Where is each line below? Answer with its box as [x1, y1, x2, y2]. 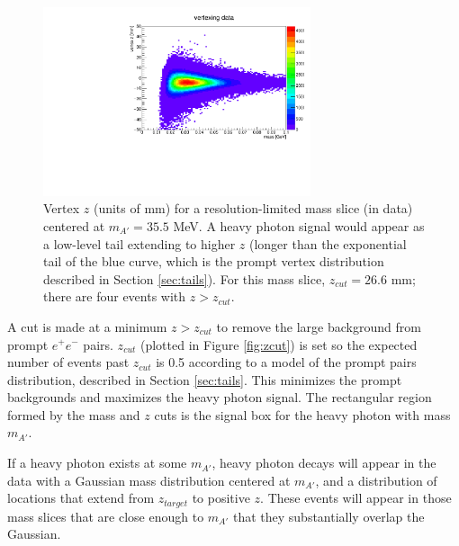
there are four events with [43, 287, 186, 306]
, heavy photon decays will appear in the [211, 453, 436, 472]
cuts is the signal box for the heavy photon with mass [154, 405, 451, 424]
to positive [192, 488, 250, 507]
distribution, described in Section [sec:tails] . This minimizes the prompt [7, 370, 402, 389]
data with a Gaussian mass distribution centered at [7, 470, 291, 489]
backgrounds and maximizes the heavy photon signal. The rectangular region [7, 388, 432, 407]
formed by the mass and [7, 405, 140, 424]
